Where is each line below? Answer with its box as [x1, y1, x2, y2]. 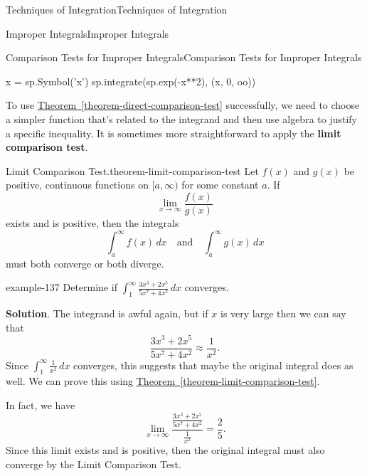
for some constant [181, 177, 259, 192]
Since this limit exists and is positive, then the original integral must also [6, 443, 325, 458]
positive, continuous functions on [6, 177, 149, 192]
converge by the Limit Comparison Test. [6, 456, 181, 471]
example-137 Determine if [6, 280, 117, 295]
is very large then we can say [220, 306, 346, 321]
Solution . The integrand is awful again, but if [6, 306, 208, 321]
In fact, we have [6, 398, 75, 412]
